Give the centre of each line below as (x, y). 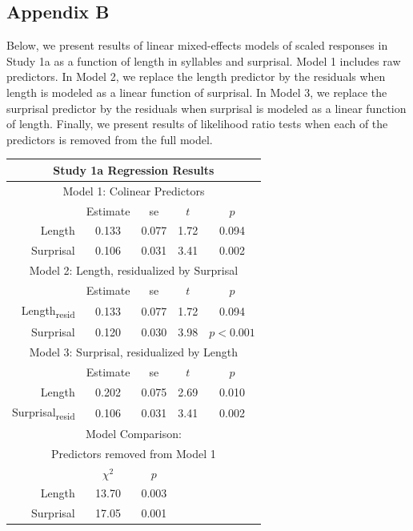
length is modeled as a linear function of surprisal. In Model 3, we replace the (197, 92)
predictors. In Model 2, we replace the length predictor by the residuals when (196, 76)
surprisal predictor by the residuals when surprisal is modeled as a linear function (206, 108)
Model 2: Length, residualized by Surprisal (134, 270)
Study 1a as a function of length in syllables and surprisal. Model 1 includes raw (204, 60)
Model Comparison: (133, 433)
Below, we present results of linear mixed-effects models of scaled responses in (197, 45)
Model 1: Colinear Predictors (134, 190)
